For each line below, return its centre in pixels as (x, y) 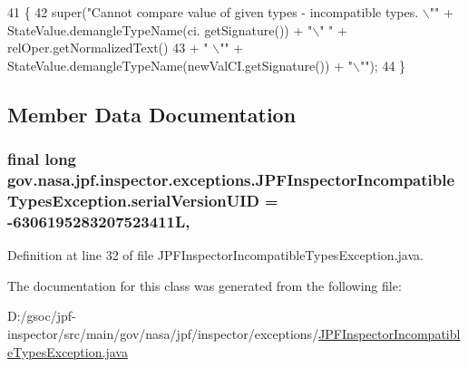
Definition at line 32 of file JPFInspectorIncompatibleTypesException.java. (215, 255)
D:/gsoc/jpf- (42, 316)
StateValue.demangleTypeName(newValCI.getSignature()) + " (180, 65)
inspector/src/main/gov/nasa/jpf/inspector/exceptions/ (163, 333)
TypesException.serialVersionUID (133, 200)
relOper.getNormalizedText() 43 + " (108, 48)
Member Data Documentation (152, 114)
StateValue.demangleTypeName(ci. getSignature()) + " (160, 29)
